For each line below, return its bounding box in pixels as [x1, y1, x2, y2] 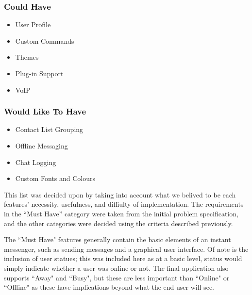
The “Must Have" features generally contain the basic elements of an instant [4, 234, 231, 245]
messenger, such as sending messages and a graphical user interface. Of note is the [4, 244, 249, 254]
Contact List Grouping [15, 124, 84, 134]
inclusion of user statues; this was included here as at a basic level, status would [4, 253, 242, 263]
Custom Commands [15, 35, 74, 46]
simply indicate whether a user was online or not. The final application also [4, 262, 229, 273]
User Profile [15, 19, 51, 30]
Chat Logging [15, 157, 56, 167]
